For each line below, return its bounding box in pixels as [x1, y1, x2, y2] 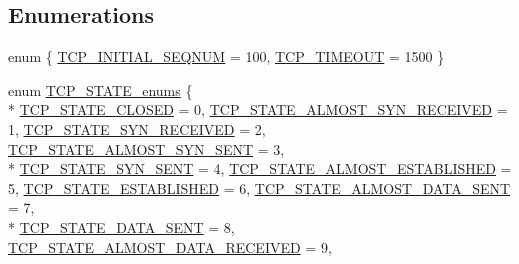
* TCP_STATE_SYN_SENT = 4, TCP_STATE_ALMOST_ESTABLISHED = [8, 158, 512, 179]
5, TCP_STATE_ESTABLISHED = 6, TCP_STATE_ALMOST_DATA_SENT [8, 177, 511, 198]
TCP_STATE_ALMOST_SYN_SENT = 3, [8, 138, 285, 159]
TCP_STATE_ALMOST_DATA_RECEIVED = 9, [8, 236, 332, 257]
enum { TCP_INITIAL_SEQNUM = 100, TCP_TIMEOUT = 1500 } [8, 46, 445, 67]
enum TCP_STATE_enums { [8, 79, 193, 100]
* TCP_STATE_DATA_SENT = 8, [8, 216, 235, 237]
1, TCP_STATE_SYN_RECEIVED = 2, [8, 118, 266, 139]
